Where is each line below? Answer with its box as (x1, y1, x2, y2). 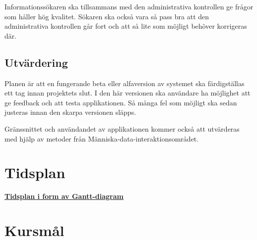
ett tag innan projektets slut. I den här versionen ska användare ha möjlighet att (4, 88, 251, 98)
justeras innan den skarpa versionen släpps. (4, 107, 136, 117)
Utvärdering (4, 54, 68, 70)
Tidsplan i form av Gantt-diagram (4, 191, 124, 201)
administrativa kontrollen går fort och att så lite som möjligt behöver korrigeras (4, 21, 247, 31)
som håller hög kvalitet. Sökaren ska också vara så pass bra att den (4, 11, 209, 21)
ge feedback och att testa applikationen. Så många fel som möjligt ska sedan (4, 97, 237, 107)
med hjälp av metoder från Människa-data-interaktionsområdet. (4, 133, 199, 144)
